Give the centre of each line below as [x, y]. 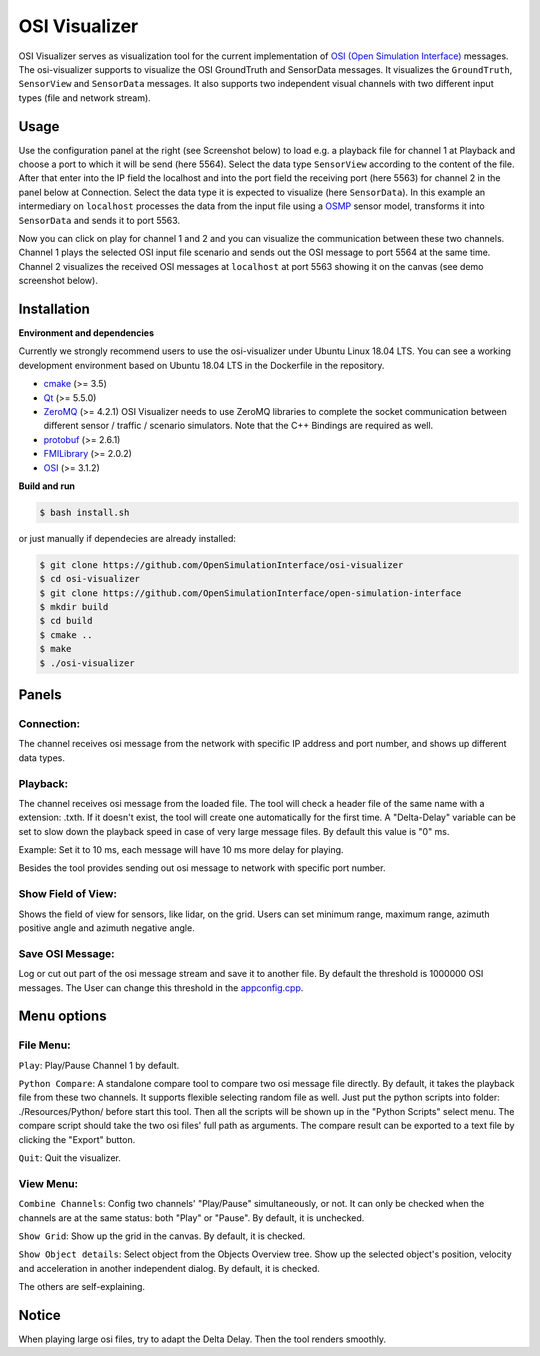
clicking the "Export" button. [77, 1139]
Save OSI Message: [66, 953]
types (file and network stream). [85, 97]
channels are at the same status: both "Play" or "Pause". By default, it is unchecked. [191, 1217]
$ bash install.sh [84, 512]
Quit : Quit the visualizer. [70, 1158]
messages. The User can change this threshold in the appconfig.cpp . [161, 987]
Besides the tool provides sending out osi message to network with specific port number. [202, 868]
